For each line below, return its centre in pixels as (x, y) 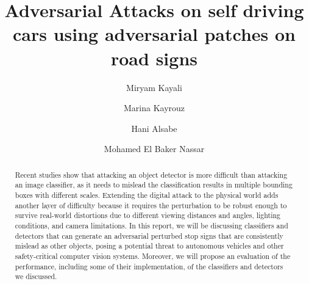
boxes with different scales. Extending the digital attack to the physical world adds (147, 195)
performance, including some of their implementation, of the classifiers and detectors (149, 266)
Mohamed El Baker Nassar (154, 149)
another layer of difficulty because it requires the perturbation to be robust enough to (151, 205)
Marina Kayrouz (154, 108)
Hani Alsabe (154, 128)
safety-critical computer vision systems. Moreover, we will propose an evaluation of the (153, 256)
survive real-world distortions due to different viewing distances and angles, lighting (148, 215)
